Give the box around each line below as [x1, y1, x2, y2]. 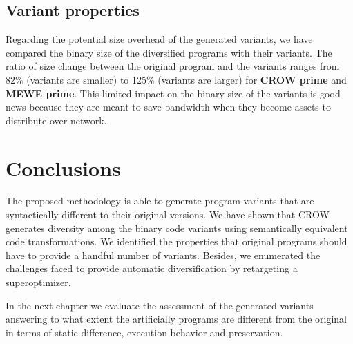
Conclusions [6, 153, 121, 182]
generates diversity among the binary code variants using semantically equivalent [6, 220, 348, 235]
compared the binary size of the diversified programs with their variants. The [6, 45, 332, 59]
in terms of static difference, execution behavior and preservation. [6, 325, 283, 339]
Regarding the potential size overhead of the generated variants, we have [6, 32, 313, 46]
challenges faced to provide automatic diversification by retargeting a [6, 261, 298, 276]
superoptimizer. [6, 275, 71, 289]
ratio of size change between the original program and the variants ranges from [6, 59, 340, 73]
